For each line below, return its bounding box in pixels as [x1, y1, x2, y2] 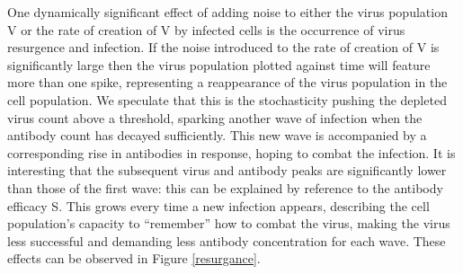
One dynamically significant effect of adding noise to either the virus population [7, 3, 448, 21]
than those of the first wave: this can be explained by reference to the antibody [7, 178, 443, 197]
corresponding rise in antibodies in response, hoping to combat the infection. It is [7, 143, 456, 162]
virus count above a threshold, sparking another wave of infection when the [7, 108, 423, 127]
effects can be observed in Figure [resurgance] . [7, 249, 261, 268]
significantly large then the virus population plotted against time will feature [7, 55, 431, 74]
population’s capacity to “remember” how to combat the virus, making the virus [7, 214, 450, 233]
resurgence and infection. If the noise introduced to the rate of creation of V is [7, 38, 440, 57]
